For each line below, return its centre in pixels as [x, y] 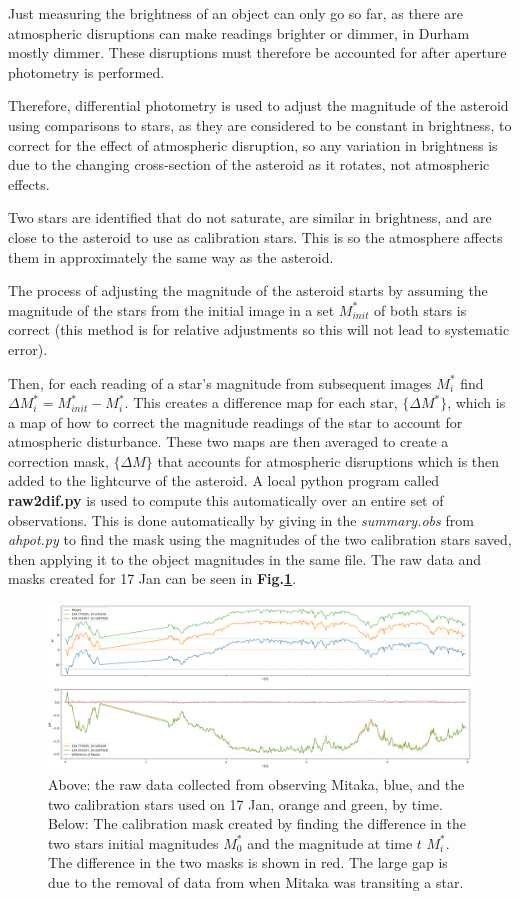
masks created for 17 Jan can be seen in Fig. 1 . [152, 578]
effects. [29, 183]
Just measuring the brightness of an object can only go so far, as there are [236, 13]
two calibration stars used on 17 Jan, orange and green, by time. [245, 803]
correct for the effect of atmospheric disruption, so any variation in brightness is [253, 144]
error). [28, 348]
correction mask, [58, 460]
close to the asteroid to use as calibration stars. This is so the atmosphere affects [255, 236]
